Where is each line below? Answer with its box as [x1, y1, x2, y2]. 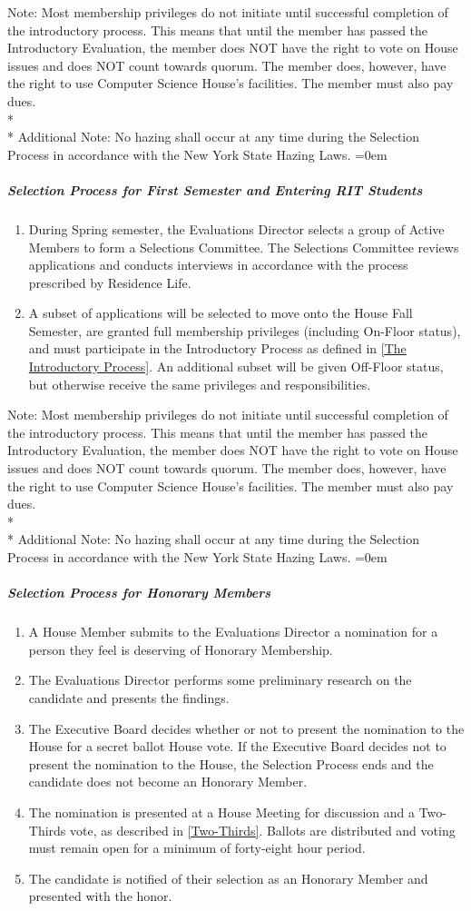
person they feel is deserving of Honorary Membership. [28, 639, 333, 658]
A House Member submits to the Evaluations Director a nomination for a [28, 622, 438, 641]
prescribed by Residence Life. [28, 272, 191, 292]
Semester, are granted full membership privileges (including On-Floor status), [28, 321, 461, 340]
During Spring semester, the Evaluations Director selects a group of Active [28, 219, 445, 238]
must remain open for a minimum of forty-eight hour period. [28, 838, 366, 857]
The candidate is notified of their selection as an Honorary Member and [28, 868, 428, 887]
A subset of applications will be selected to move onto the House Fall [28, 303, 413, 322]
